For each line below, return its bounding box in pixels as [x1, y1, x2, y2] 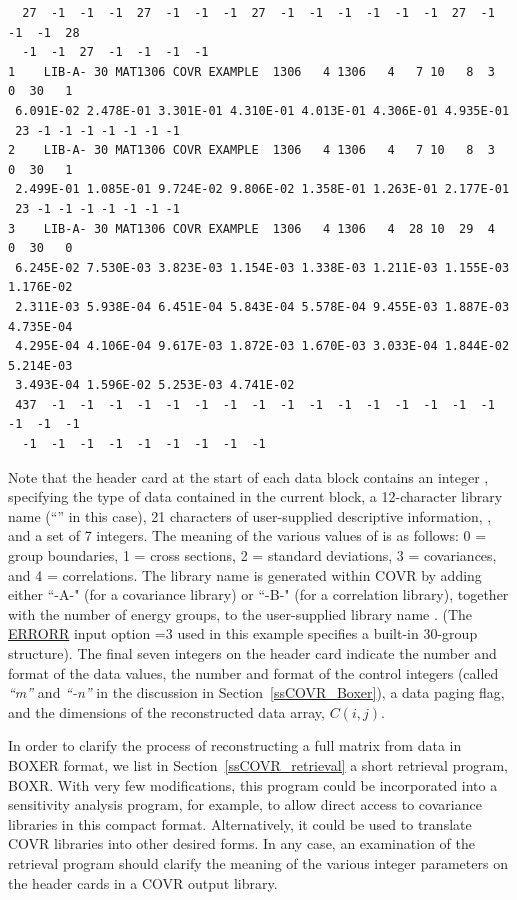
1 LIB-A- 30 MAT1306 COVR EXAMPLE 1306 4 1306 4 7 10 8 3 [8, 64, 495, 79]
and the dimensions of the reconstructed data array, [8, 701, 325, 722]
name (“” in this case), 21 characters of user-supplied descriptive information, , [8, 505, 492, 526]
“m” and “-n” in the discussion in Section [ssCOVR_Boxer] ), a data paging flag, [8, 682, 505, 703]
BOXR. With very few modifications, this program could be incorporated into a [8, 774, 498, 795]
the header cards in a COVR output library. [8, 872, 278, 893]
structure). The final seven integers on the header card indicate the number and [8, 643, 497, 663]
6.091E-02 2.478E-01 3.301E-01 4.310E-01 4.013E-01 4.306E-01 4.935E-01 [15, 103, 510, 118]
